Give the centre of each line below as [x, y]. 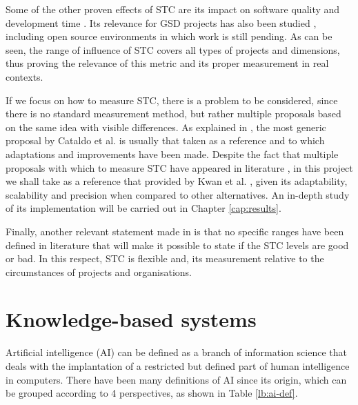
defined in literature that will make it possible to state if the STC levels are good [177, 245]
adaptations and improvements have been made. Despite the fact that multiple [172, 154]
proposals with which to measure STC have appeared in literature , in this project [179, 167]
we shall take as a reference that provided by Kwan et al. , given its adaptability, [177, 181]
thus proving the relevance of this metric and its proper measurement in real [167, 63]
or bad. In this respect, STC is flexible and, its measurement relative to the [165, 258]
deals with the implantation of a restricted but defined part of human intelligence [178, 366]
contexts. [24, 76]
